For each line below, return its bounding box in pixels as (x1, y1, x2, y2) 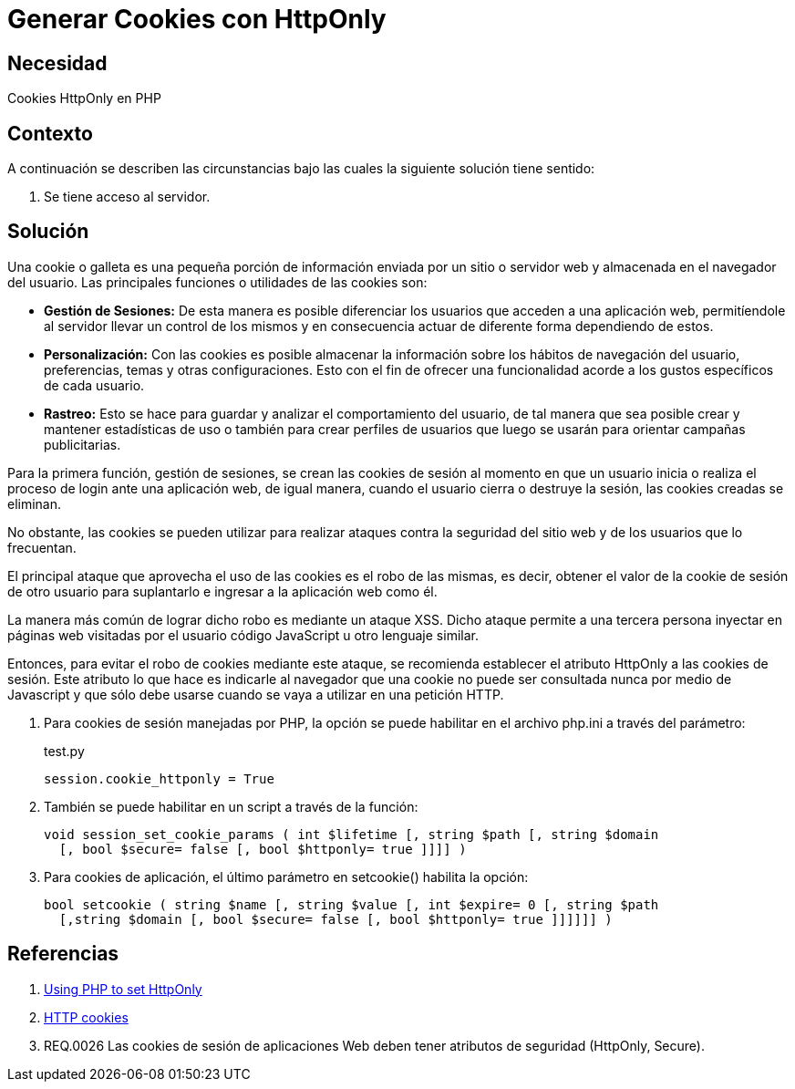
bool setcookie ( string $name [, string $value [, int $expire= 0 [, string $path (44, 897, 659, 912)
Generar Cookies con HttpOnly (7, 4, 387, 35)
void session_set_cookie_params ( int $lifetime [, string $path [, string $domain (44, 826, 659, 842)
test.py (44, 742, 85, 759)
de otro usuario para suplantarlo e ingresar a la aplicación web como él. (7, 583, 438, 599)
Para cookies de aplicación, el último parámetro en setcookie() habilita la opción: (44, 868, 529, 885)
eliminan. (7, 495, 62, 512)
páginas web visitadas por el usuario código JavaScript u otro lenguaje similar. (7, 627, 479, 643)
